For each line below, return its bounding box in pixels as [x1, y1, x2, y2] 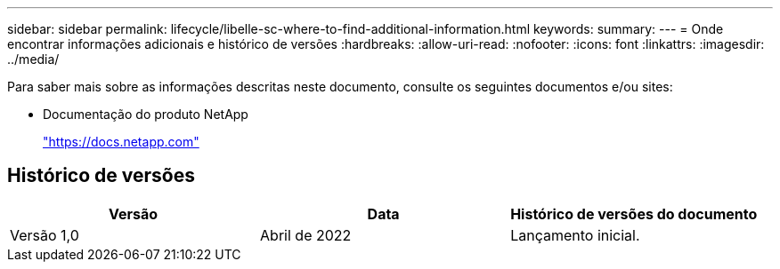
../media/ [7, 51, 60, 67]
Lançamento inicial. [510, 225, 640, 244]
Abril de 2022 [260, 225, 352, 244]
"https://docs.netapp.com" [43, 134, 199, 149]
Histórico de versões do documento [510, 204, 758, 223]
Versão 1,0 [10, 225, 79, 244]
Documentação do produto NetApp [43, 107, 248, 122]
